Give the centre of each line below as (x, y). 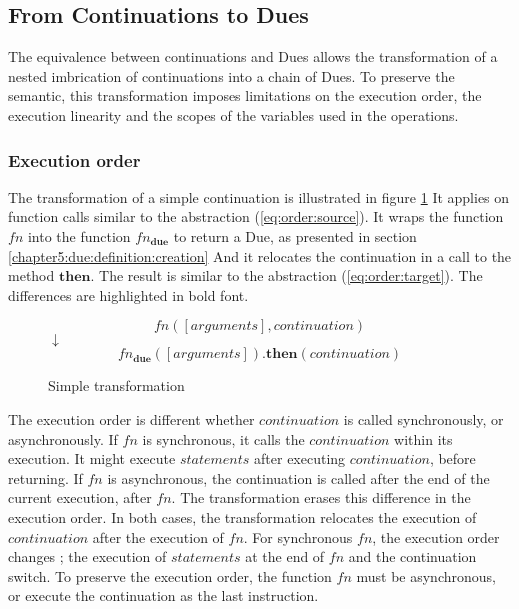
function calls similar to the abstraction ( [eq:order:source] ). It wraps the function (256, 216)
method (31, 275)
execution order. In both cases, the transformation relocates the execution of (242, 516)
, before (452, 458)
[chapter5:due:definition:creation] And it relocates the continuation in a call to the (260, 255)
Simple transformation (116, 385)
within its (423, 438)
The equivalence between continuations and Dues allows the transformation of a (253, 56)
